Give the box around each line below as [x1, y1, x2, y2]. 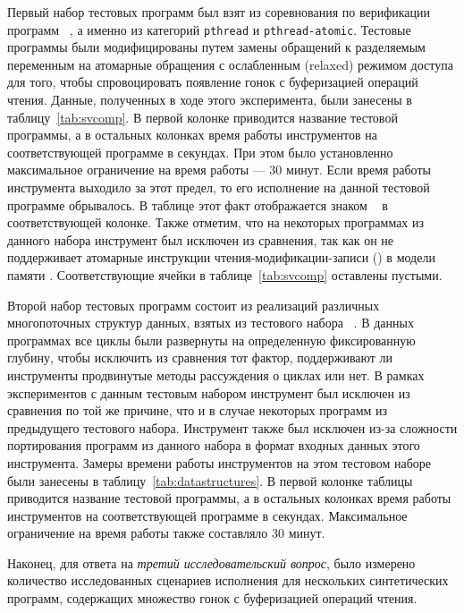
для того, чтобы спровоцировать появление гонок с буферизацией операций [7, 72, 418, 91]
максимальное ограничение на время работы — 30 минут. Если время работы [7, 160, 431, 179]
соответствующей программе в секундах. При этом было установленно [7, 142, 393, 161]
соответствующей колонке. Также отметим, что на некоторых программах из [7, 213, 425, 232]
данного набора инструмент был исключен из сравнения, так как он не [7, 230, 394, 249]
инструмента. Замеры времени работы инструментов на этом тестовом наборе [7, 453, 432, 472]
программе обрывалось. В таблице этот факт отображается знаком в [7, 195, 388, 214]
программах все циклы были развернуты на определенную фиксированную [7, 330, 416, 349]
